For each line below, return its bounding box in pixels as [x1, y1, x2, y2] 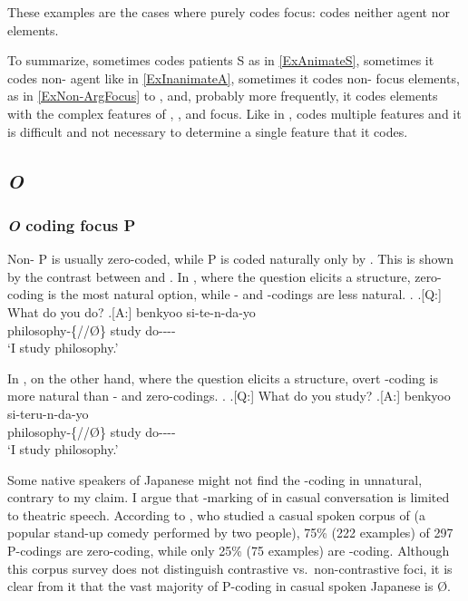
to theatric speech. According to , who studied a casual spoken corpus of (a [7, 505, 425, 524]
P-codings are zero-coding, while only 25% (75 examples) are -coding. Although [7, 541, 450, 560]
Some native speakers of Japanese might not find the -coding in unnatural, [7, 470, 423, 489]
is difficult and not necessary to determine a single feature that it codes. [7, 121, 408, 141]
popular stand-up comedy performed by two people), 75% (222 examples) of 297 [7, 523, 453, 542]
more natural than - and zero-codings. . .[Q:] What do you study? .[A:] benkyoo [7, 386, 451, 405]
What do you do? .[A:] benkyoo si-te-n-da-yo [7, 302, 256, 321]
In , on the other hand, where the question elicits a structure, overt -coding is [7, 368, 438, 387]
